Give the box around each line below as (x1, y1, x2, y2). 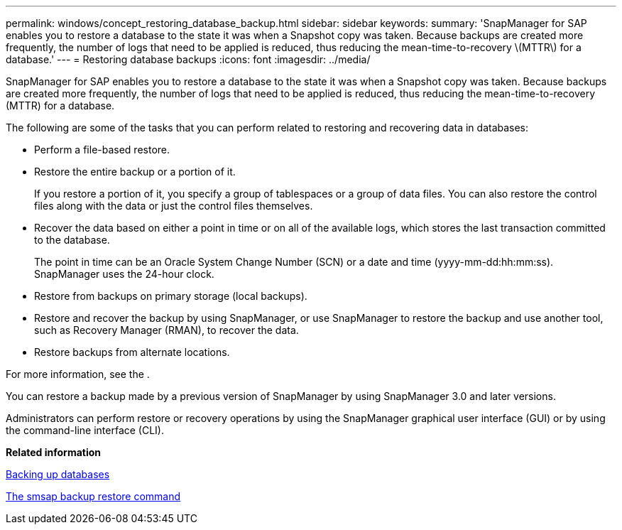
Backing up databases (6, 468, 110, 480)
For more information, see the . (6, 368, 150, 380)
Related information (6, 446, 102, 458)
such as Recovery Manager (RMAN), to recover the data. (34, 324, 299, 336)
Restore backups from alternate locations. (34, 346, 230, 358)
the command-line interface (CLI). (6, 424, 165, 436)
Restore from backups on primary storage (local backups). (34, 290, 307, 302)
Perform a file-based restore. (34, 144, 170, 156)
